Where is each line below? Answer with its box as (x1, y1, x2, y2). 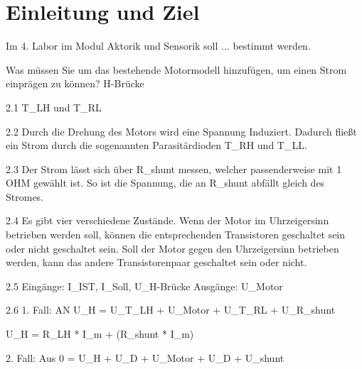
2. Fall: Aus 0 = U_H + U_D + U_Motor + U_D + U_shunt (6, 350, 284, 365)
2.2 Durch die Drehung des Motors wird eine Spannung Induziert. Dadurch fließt (6, 123, 357, 138)
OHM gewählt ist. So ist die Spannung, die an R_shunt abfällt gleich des (6, 175, 325, 190)
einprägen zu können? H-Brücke (6, 76, 144, 91)
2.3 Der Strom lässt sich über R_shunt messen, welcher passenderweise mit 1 (6, 161, 342, 176)
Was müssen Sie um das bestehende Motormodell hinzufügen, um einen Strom (6, 62, 347, 77)
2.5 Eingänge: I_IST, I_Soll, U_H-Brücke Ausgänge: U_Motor (6, 278, 283, 293)
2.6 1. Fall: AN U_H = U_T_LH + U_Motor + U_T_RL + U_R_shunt (6, 302, 336, 317)
